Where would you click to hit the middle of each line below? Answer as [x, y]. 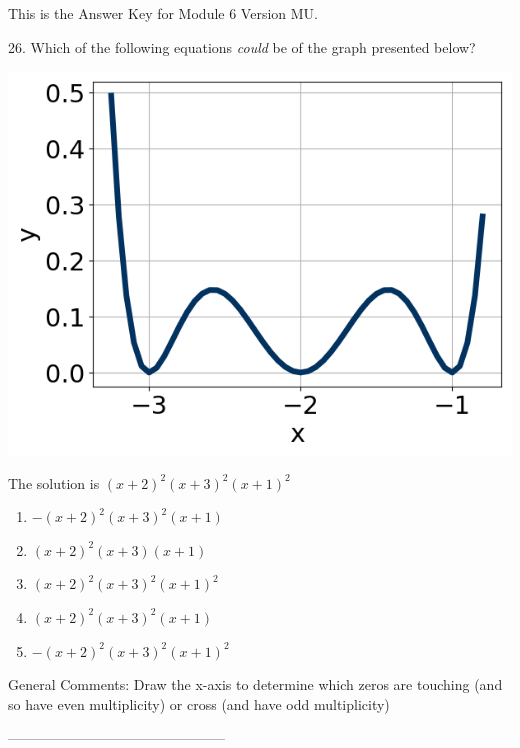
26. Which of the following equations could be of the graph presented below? [242, 46]
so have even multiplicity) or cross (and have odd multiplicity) [199, 703]
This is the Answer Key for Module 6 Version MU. [163, 13]
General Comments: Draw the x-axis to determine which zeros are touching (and [255, 684]
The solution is [54, 482]
